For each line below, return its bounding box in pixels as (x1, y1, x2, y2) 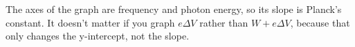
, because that (290, 15, 350, 29)
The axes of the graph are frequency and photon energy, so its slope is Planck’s (6, 2, 342, 16)
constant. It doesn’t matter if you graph (6, 15, 175, 29)
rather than (199, 15, 248, 29)
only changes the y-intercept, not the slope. (6, 29, 190, 43)
